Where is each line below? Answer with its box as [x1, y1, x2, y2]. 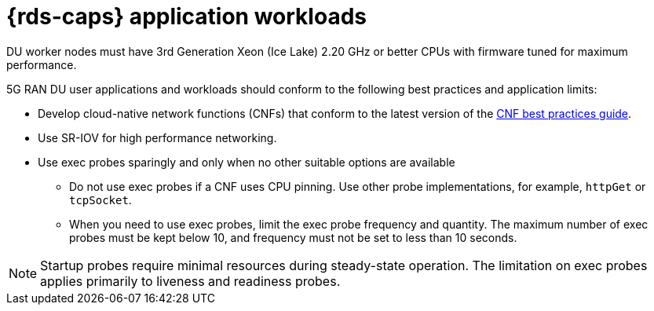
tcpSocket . [69, 192, 132, 207]
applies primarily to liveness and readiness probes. [40, 273, 341, 289]
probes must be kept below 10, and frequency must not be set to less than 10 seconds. [69, 230, 517, 244]
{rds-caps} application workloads [6, 3, 367, 30]
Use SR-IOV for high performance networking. [38, 130, 277, 145]
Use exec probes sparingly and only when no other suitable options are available [38, 155, 455, 169]
